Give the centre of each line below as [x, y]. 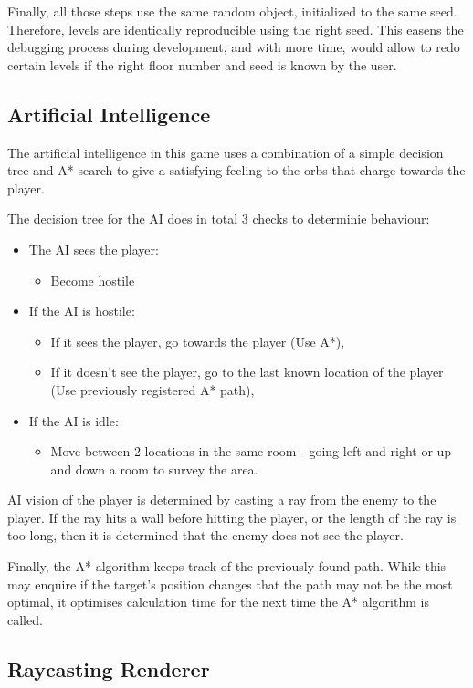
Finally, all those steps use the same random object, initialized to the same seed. [232, 11]
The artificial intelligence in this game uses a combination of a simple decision [226, 152]
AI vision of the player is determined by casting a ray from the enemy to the [222, 500]
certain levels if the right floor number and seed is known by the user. [202, 64]
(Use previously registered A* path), [152, 389]
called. [25, 619]
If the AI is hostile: [82, 311]
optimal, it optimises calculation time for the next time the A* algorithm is [218, 602]
